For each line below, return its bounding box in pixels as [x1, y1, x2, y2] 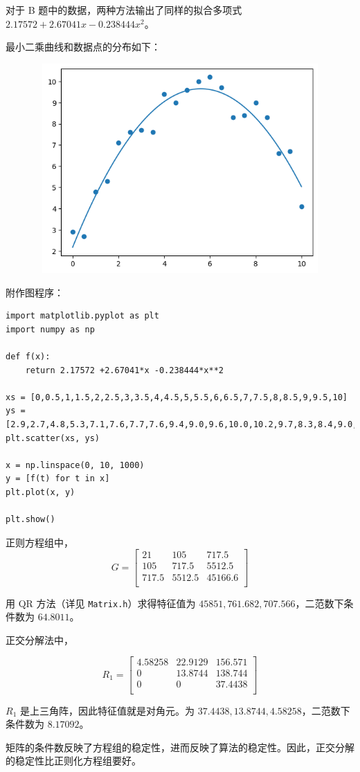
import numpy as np [6, 324, 95, 334]
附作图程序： [6, 285, 64, 299]
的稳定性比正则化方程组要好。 [6, 753, 141, 768]
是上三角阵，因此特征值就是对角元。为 [19, 703, 195, 717]
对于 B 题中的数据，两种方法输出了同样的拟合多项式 [6, 3, 242, 17]
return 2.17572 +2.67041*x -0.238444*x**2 [25, 365, 224, 375]
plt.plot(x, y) [6, 487, 75, 498]
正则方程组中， [6, 535, 73, 549]
